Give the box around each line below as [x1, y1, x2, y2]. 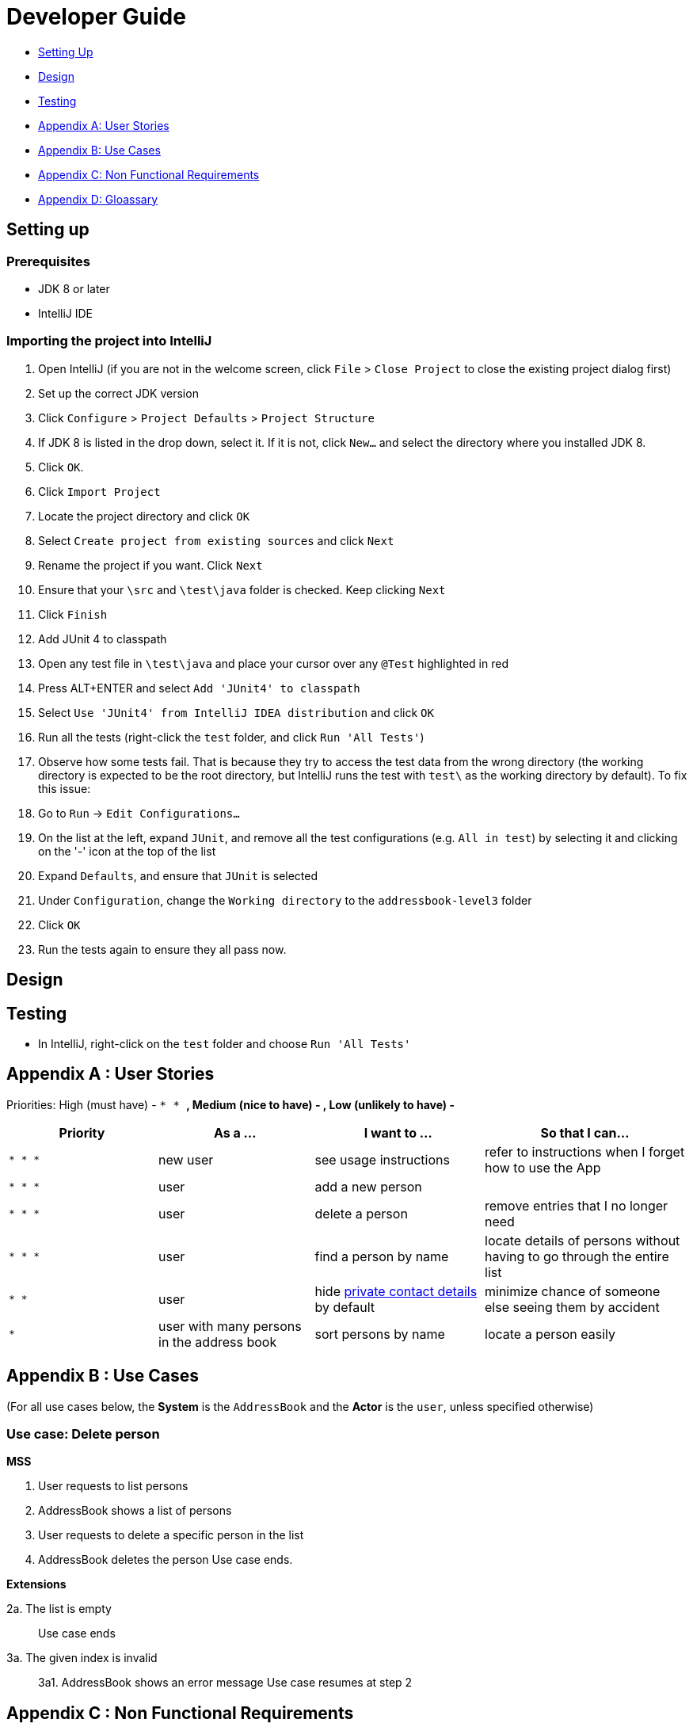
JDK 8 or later [38, 281, 110, 295]
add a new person [314, 1178, 422, 1195]
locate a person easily [485, 1325, 616, 1342]
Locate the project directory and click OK [38, 509, 250, 523]
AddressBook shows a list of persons [38, 1504, 232, 1518]
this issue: [38, 781, 91, 795]
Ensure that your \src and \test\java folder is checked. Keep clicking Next [38, 582, 446, 597]
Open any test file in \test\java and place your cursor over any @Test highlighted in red [38, 656, 508, 670]
